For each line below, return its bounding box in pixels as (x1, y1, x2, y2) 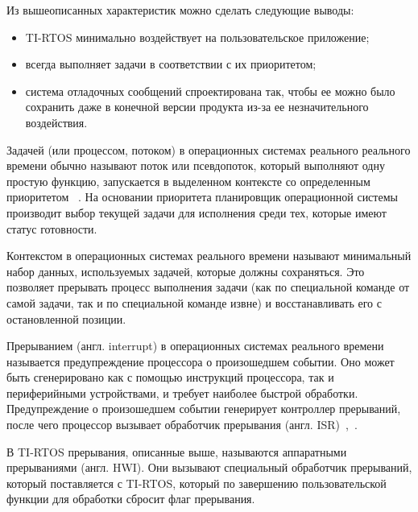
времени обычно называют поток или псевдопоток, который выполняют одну (6, 157, 385, 174)
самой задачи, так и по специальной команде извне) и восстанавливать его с (6, 294, 382, 311)
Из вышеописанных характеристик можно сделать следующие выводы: (6, 2, 354, 18)
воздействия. (25, 114, 88, 130)
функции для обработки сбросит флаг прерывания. (6, 490, 255, 507)
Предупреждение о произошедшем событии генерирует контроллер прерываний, (6, 400, 401, 417)
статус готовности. (6, 220, 97, 237)
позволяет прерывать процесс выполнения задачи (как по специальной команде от (6, 279, 410, 295)
